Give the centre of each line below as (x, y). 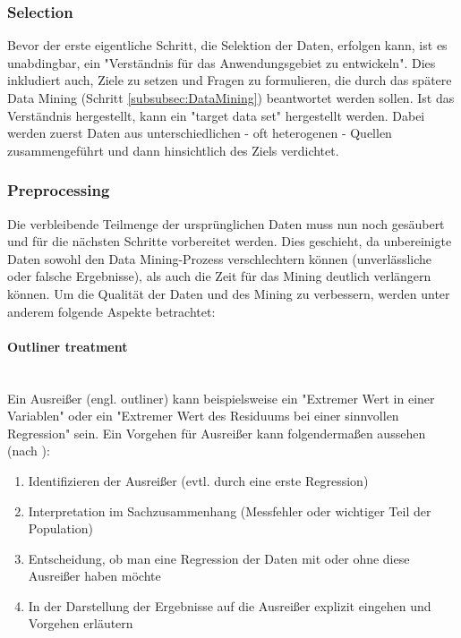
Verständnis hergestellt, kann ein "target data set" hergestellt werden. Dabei (216, 115)
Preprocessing (59, 190)
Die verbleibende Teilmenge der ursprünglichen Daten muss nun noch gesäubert (226, 223)
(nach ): (29, 451)
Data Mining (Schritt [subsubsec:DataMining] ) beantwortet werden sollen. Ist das (231, 98)
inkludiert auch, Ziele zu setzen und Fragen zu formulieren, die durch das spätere (230, 80)
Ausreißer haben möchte (94, 576)
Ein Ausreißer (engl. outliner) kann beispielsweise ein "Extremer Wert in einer (221, 398)
